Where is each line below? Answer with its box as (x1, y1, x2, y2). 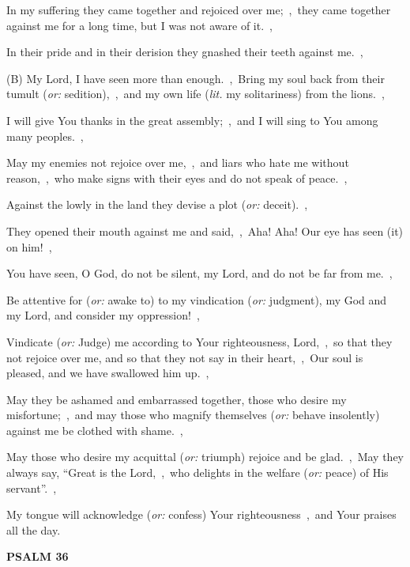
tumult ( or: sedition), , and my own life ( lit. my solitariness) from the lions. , (6, 85, 385, 102)
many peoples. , (6, 127, 84, 144)
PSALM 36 (6, 548, 69, 565)
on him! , (6, 238, 52, 255)
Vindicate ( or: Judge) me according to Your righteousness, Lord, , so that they (6, 333, 393, 350)
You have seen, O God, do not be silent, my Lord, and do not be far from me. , (6, 265, 393, 282)
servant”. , (6, 479, 57, 496)
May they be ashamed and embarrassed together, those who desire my (6, 391, 347, 407)
